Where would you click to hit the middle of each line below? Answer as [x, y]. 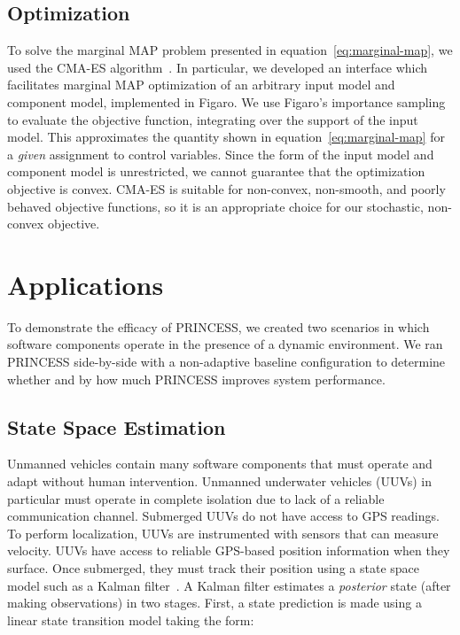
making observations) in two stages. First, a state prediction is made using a [214, 603]
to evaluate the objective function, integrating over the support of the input [213, 119]
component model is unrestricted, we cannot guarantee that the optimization [216, 171]
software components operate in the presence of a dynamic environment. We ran [225, 344]
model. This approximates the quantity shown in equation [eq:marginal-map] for [226, 137]
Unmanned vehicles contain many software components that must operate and [220, 464]
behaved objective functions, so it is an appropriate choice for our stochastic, [215, 206]
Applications [86, 284]
